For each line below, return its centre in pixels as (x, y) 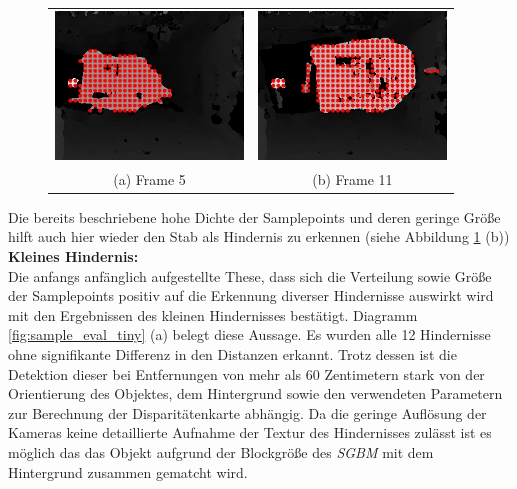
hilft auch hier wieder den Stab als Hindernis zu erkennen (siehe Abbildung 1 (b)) (259, 236)
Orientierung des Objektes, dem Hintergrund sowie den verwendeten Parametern (255, 393)
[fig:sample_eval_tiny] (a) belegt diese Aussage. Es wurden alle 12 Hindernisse (249, 334)
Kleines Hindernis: (73, 256)
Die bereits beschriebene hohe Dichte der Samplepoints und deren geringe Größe (254, 216)
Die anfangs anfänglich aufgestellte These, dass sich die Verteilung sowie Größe (250, 275)
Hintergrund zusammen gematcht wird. (128, 471)
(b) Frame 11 (352, 178)
